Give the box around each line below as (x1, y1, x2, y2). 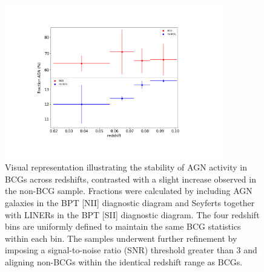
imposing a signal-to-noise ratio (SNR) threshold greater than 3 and (5, 244, 257, 256)
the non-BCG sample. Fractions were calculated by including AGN (5, 184, 252, 197)
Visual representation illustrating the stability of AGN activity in (5, 161, 247, 173)
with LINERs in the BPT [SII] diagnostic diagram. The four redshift (5, 208, 260, 221)
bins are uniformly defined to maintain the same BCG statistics (5, 220, 241, 233)
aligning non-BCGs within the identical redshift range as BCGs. (5, 256, 243, 268)
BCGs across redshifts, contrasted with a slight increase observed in (5, 172, 256, 185)
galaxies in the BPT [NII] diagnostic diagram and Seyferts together (5, 196, 255, 209)
